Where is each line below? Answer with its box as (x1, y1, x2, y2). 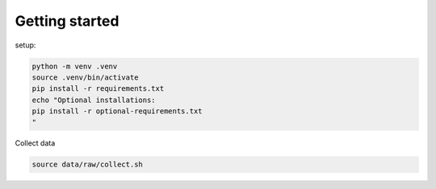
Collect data (15, 138, 56, 148)
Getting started (15, 12, 119, 30)
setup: (15, 40, 36, 50)
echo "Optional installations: (31, 95, 157, 105)
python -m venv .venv (31, 61, 118, 71)
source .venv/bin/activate (31, 72, 139, 82)
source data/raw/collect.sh (31, 160, 143, 169)
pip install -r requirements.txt (31, 84, 165, 93)
